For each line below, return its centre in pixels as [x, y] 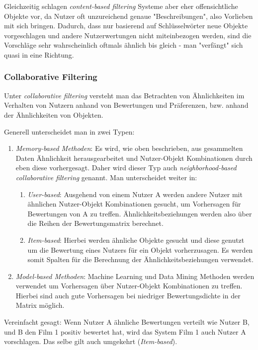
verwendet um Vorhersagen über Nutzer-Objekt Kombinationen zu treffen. [129, 286]
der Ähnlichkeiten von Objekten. [54, 114]
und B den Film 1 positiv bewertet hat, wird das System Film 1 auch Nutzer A [125, 331]
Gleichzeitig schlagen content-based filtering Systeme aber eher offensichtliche [121, 6]
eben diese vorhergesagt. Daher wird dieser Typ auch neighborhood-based [126, 168]
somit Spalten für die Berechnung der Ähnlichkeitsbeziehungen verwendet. [140, 259]
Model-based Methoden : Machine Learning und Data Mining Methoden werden [135, 276]
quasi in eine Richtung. [39, 54]
